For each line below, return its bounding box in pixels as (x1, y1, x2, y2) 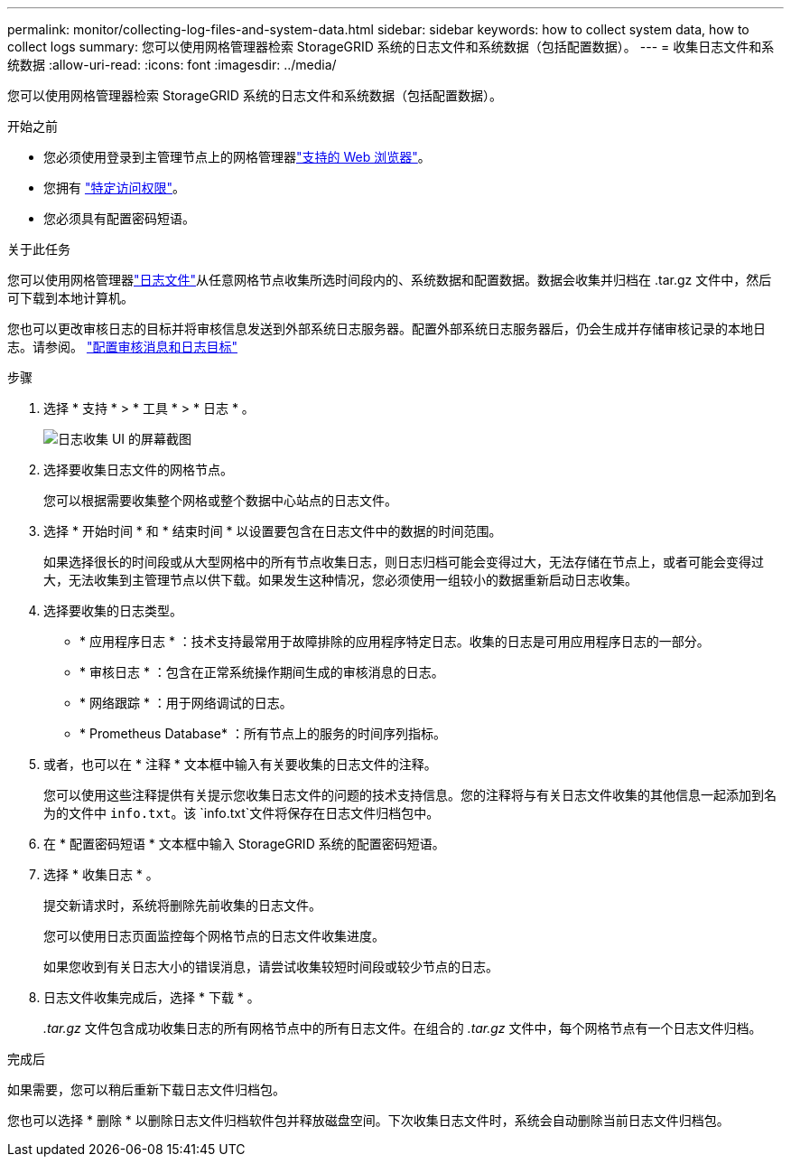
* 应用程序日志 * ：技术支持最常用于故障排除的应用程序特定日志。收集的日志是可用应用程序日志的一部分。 (79, 634, 710, 649)
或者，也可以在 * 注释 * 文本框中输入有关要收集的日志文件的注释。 (43, 756, 437, 772)
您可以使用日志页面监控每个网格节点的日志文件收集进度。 (43, 928, 385, 943)
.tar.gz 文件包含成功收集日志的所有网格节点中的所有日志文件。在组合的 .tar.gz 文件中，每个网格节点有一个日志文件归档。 (43, 1020, 762, 1036)
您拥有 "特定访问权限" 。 (43, 180, 185, 195)
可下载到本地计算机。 (7, 290, 134, 305)
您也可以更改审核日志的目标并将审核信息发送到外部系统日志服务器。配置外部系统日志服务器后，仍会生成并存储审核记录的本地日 (7, 321, 766, 336)
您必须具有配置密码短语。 (43, 211, 195, 226)
